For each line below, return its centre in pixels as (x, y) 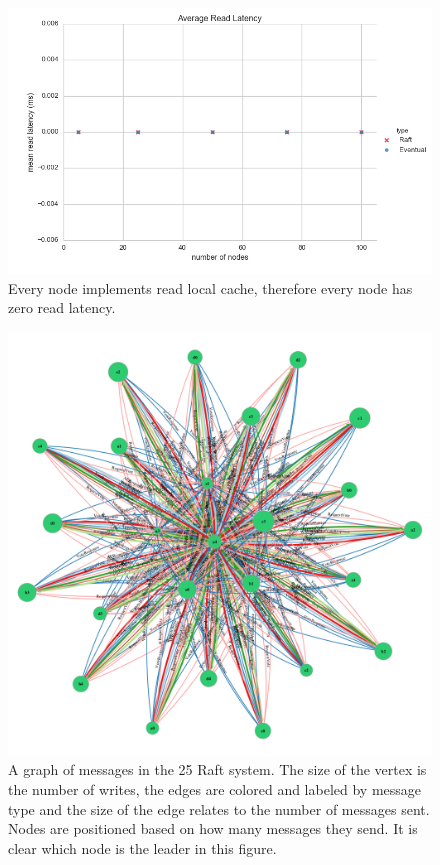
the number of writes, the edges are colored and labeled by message (215, 789)
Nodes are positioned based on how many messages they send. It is (213, 828)
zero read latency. (62, 307)
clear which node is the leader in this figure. (142, 847)
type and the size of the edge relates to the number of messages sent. (219, 808)
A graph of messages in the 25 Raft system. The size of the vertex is (217, 769)
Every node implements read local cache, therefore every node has (210, 287)
